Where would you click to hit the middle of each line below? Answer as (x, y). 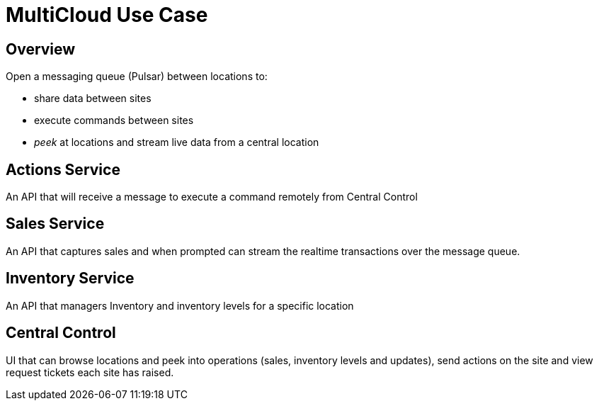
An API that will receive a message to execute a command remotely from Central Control (212, 197)
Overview (41, 49)
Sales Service (55, 224)
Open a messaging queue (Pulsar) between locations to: (137, 77)
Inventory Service (70, 278)
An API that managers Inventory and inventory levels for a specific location (180, 305)
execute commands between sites (114, 120)
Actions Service (63, 169)
